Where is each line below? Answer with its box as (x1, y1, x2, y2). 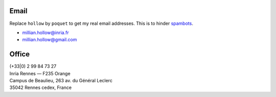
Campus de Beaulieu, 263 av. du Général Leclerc (9, 77, 112, 83)
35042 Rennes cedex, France (9, 84, 72, 91)
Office (9, 50, 30, 58)
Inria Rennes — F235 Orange (9, 70, 71, 76)
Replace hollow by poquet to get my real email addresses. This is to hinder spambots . (9, 20, 194, 26)
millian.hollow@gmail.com (22, 37, 77, 43)
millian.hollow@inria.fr (22, 29, 69, 36)
